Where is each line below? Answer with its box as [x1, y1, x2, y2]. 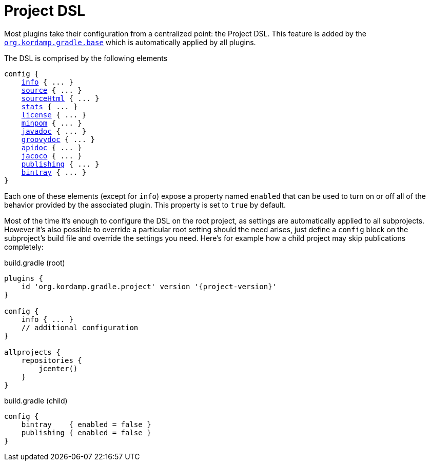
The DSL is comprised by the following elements [4, 53, 168, 63]
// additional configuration [21, 323, 139, 332]
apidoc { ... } [21, 143, 82, 152]
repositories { [21, 356, 82, 365]
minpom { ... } [21, 118, 82, 127]
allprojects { [4, 348, 61, 356]
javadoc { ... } [21, 127, 87, 135]
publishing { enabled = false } [21, 428, 151, 437]
